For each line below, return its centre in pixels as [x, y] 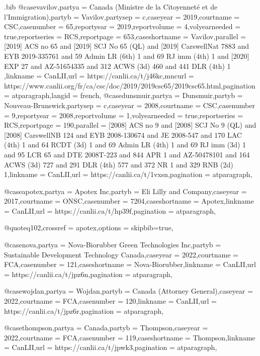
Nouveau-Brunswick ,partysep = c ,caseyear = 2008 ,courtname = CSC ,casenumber [129, 105]
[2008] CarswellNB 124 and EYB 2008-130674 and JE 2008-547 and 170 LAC [123, 135]
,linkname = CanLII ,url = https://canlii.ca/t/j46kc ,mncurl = [99, 76]
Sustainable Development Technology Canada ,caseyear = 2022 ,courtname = [121, 254]
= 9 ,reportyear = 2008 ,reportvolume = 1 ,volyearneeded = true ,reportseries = [124, 115]
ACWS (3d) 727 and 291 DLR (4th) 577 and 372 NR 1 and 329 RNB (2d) [119, 164]
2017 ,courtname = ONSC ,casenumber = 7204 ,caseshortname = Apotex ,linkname [129, 201]
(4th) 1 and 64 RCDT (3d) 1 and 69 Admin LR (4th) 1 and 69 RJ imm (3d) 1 [125, 145]
